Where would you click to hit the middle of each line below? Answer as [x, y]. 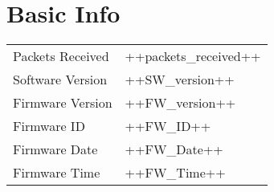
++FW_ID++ [168, 126]
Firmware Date [55, 149]
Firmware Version [63, 103]
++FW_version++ [180, 103]
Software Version [60, 80]
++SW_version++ [180, 80]
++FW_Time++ [175, 173]
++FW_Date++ [174, 149]
